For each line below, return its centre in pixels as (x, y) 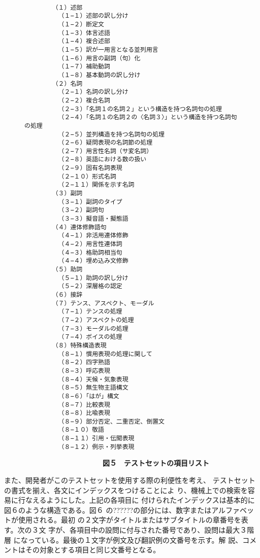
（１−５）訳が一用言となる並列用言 (108, 49)
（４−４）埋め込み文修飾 (93, 261)
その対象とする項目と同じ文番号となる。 (93, 550)
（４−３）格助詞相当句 (90, 252)
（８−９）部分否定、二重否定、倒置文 (111, 421)
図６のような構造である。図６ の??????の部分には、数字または (108, 510)
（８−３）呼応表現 (84, 371)
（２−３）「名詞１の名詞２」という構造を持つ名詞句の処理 (140, 109)
